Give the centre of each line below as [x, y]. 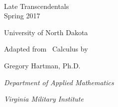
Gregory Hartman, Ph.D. [42, 65]
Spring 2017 [22, 16]
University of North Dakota [46, 32]
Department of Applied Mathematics [59, 82]
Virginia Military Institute [44, 99]
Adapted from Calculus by [46, 49]
